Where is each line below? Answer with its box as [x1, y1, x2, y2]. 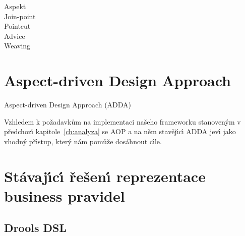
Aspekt [4, 1, 26, 11]
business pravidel [4, 185, 125, 206]
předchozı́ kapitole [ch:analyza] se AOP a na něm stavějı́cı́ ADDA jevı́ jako [4, 126, 236, 137]
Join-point [4, 11, 36, 21]
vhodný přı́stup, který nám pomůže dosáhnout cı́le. [4, 136, 162, 146]
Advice [4, 30, 25, 41]
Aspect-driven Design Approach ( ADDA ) [4, 99, 132, 110]
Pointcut [4, 21, 31, 31]
